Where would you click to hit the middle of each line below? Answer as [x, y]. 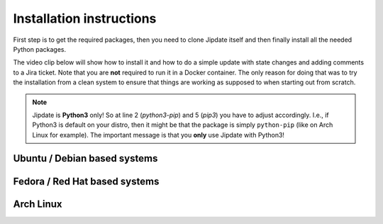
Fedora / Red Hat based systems [86, 181]
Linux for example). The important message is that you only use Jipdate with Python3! [159, 135]
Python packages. [40, 49]
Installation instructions [85, 18]
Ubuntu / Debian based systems [85, 158]
